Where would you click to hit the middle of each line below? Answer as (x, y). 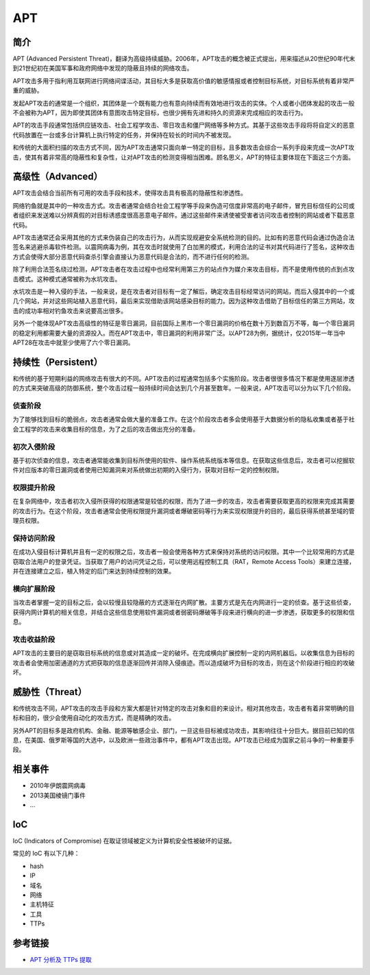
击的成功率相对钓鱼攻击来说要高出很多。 (70, 310)
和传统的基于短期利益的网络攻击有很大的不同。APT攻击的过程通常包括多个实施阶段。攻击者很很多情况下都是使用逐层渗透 (184, 378)
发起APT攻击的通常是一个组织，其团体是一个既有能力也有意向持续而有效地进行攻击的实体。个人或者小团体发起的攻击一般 (184, 103)
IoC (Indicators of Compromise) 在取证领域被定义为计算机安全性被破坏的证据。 (124, 841)
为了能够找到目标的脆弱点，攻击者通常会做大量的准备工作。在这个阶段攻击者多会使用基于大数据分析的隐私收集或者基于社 (184, 419)
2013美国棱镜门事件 (58, 795)
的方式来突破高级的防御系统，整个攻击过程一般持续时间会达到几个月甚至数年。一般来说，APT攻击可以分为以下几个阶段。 (184, 388)
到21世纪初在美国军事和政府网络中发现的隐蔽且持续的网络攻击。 (103, 68)
